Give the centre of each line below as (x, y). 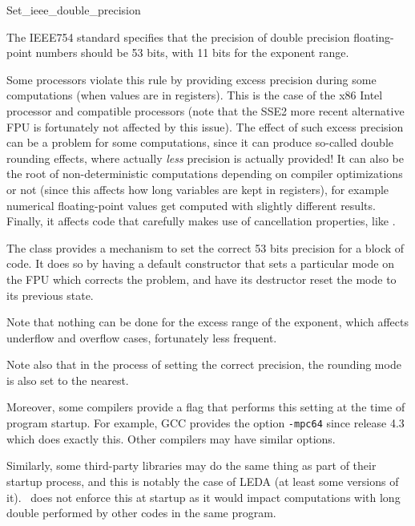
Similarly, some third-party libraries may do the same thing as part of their (191, 465)
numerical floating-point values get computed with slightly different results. (191, 205)
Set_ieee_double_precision (74, 10)
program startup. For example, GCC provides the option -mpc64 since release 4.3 (205, 423)
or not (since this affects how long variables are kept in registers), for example (198, 189)
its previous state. (50, 295)
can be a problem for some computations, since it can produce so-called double (200, 142)
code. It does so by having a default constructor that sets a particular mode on (200, 263)
